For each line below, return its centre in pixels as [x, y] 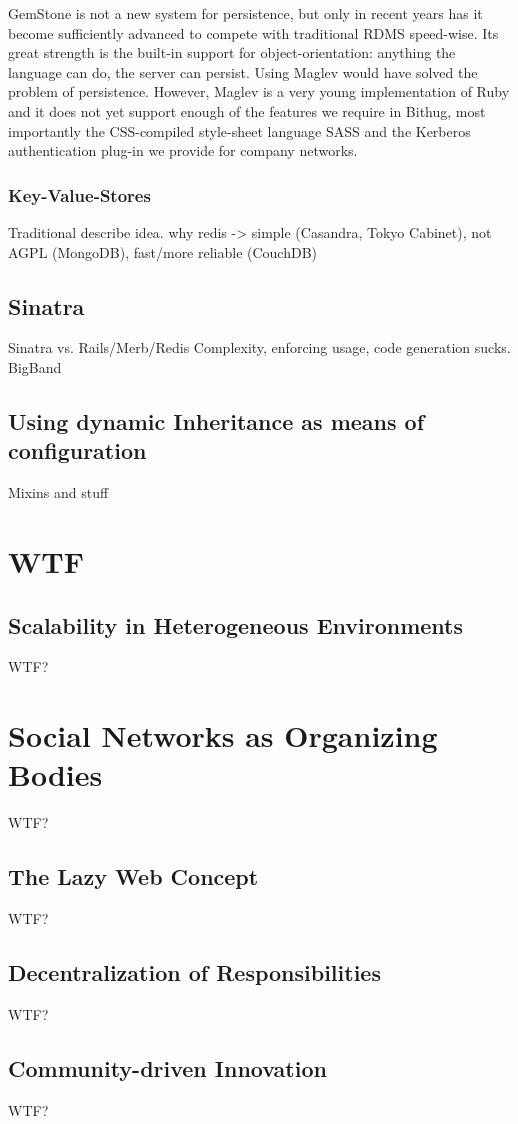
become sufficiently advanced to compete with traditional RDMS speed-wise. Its [253, 32]
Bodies [55, 774]
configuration [77, 450]
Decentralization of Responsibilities [194, 972]
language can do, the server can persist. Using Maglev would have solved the [243, 71]
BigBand [35, 366]
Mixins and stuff [58, 492]
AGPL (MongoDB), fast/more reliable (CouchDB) [163, 251]
